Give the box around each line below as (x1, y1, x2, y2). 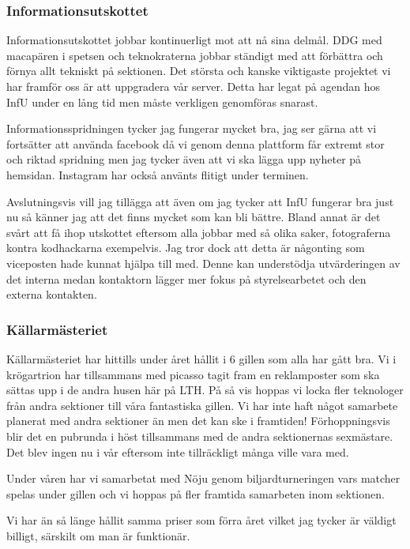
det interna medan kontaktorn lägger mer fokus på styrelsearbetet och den (6, 270, 367, 287)
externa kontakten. (6, 286, 97, 303)
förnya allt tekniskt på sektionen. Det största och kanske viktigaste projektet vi (6, 62, 391, 79)
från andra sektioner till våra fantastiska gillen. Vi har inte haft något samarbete (6, 397, 398, 413)
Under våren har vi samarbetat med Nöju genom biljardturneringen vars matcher (6, 470, 401, 487)
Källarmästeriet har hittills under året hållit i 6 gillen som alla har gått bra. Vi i (6, 350, 397, 367)
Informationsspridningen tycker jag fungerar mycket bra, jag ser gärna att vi (6, 120, 377, 137)
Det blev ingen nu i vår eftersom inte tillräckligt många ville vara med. (6, 443, 349, 460)
